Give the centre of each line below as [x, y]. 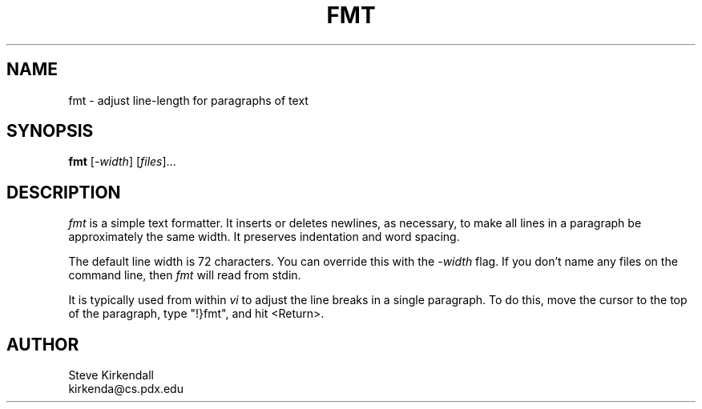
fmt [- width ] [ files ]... [122, 162]
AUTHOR [43, 344]
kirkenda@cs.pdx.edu [126, 389]
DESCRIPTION [64, 192]
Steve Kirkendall [111, 375]
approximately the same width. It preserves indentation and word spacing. [264, 237]
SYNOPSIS [50, 131]
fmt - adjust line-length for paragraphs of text [188, 100]
